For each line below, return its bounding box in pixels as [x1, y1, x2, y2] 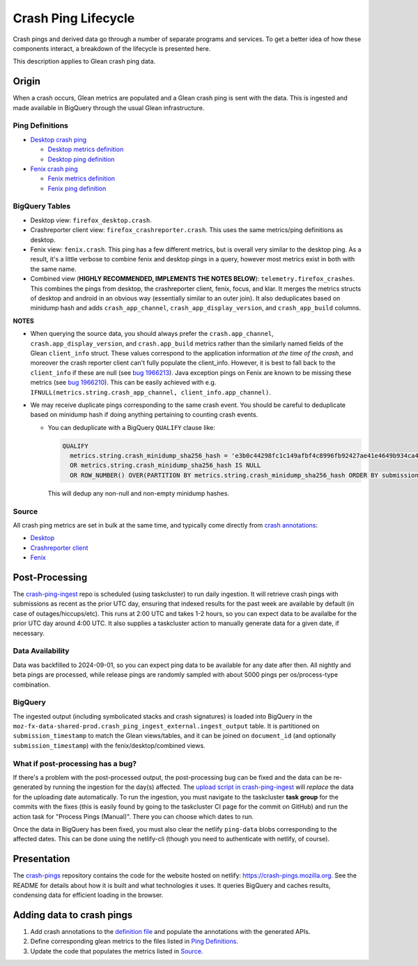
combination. [13, 680, 51, 689]
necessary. [13, 629, 45, 637]
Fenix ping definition [47, 184, 107, 192]
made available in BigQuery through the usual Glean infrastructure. [13, 103, 205, 112]
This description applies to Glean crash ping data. [13, 57, 156, 66]
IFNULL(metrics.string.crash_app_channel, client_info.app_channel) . [30, 388, 271, 397]
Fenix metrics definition [47, 174, 115, 183]
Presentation [13, 853, 70, 865]
